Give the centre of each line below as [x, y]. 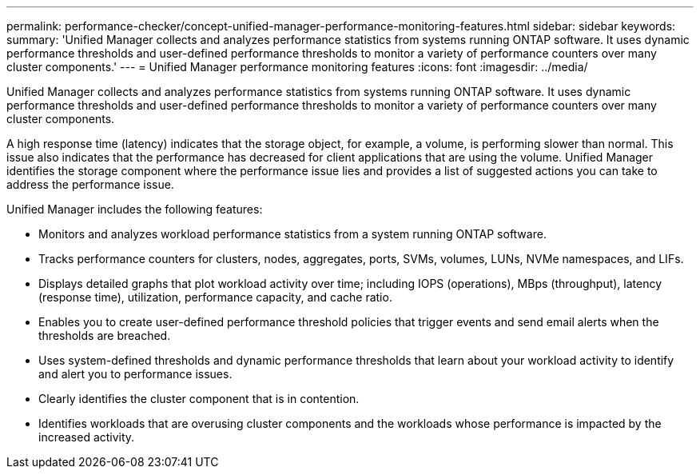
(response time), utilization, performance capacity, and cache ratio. [215, 297]
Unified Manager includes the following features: [135, 209]
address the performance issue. [90, 184]
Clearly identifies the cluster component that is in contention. [199, 399]
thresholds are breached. [105, 335]
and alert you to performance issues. [135, 374]
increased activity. [87, 437]
